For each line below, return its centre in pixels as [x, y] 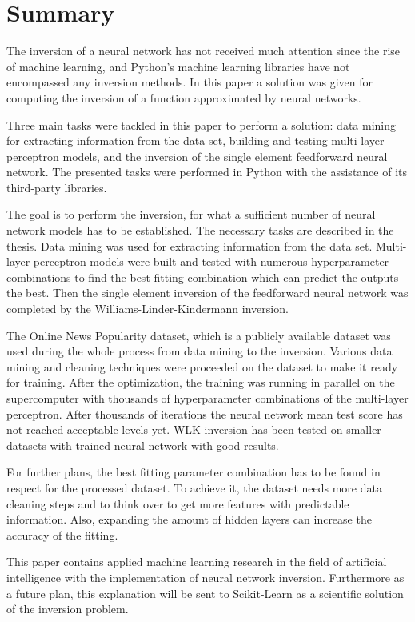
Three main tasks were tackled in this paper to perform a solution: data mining [202, 124]
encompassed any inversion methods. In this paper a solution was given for [190, 82]
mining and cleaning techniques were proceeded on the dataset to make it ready [202, 366]
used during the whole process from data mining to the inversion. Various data [200, 351]
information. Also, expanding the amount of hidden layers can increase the [189, 519]
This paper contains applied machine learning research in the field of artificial [197, 562]
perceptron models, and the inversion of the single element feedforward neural [197, 156]
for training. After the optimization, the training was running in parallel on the [201, 382]
